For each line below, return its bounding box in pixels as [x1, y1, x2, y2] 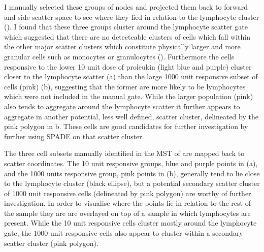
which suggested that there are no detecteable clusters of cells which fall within [4, 31, 251, 42]
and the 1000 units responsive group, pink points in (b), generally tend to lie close [4, 168, 260, 178]
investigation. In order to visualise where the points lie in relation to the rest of [4, 198, 251, 208]
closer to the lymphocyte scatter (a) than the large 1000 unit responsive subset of [4, 71, 258, 82]
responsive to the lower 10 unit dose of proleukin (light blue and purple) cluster [4, 61, 252, 72]
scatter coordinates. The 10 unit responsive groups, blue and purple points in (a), [4, 157, 258, 168]
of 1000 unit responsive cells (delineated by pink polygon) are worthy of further [4, 187, 251, 198]
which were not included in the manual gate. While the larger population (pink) [4, 91, 253, 102]
